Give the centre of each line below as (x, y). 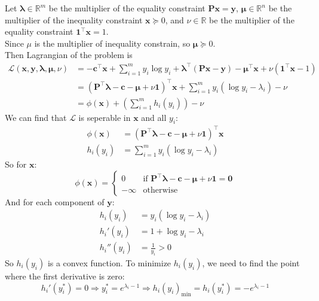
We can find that (36, 117)
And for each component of (55, 201)
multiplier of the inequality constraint (74, 19)
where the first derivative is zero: (65, 276)
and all (154, 117)
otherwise (160, 191)
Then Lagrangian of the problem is (69, 55)
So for (16, 164)
